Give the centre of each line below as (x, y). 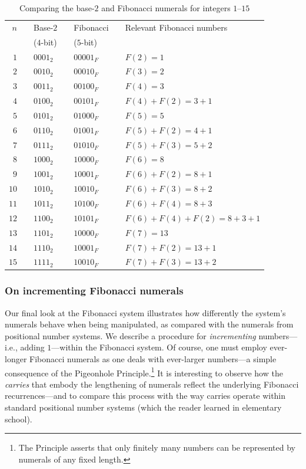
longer (16, 359)
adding (32, 347)
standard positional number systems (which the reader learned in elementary (143, 407)
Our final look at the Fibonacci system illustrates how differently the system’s (145, 312)
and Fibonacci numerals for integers (166, 8)
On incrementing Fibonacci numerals (94, 291)
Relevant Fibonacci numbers (176, 27)
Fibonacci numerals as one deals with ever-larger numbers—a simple (153, 359)
